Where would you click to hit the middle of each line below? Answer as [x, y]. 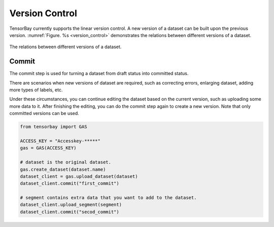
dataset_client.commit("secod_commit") [70, 212]
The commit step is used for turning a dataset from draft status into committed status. [99, 73]
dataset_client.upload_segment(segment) [71, 205]
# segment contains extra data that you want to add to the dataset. [108, 198]
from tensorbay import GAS [54, 127]
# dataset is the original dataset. [66, 162]
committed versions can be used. [44, 113]
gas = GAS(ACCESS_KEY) [48, 148]
